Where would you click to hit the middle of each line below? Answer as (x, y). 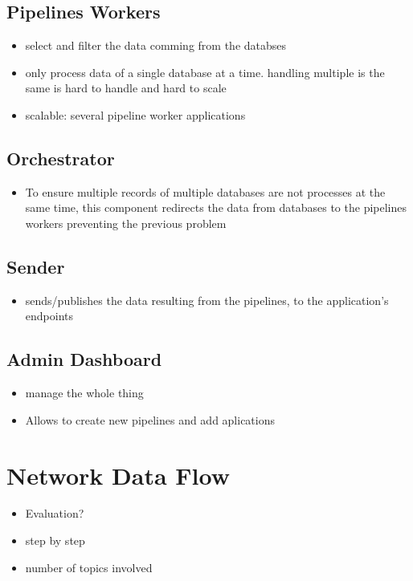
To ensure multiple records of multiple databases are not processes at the (205, 191)
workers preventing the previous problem (126, 223)
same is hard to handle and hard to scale (126, 88)
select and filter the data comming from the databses (156, 45)
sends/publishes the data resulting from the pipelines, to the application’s (207, 300)
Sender (36, 266)
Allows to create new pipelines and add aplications (150, 419)
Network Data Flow (118, 475)
